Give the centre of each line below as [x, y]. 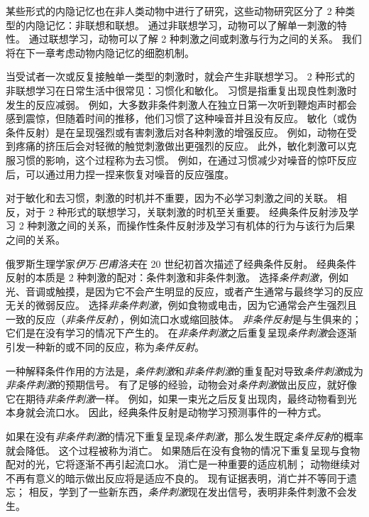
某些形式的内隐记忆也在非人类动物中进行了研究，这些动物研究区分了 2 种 [176, 11]
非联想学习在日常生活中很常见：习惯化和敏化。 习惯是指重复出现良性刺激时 [181, 90]
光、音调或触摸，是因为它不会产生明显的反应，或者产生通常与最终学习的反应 [184, 291]
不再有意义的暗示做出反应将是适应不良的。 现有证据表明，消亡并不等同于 [176, 478]
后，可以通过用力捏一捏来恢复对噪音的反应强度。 [120, 174]
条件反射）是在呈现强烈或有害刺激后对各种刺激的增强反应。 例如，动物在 [176, 132]
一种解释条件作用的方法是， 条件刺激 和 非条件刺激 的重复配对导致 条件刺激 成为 [184, 370]
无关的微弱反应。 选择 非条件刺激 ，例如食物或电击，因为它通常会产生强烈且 [181, 305]
